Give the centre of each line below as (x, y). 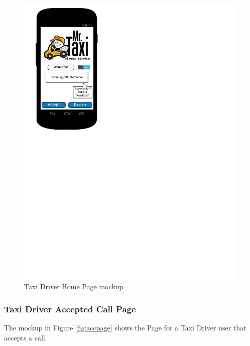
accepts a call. (26, 337)
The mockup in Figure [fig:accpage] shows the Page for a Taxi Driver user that (125, 328)
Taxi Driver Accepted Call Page (70, 309)
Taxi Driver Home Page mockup (74, 286)
